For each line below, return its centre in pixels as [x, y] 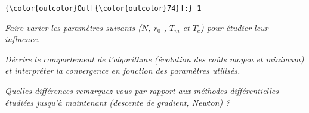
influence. [22, 39]
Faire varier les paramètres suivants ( [73, 27]
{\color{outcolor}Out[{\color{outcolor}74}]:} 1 [103, 8]
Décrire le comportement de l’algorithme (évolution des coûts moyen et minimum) [154, 59]
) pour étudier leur [234, 27]
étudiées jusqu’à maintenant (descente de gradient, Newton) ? [118, 102]
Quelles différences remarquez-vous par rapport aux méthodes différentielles [142, 91]
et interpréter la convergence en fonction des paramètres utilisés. [123, 70]
